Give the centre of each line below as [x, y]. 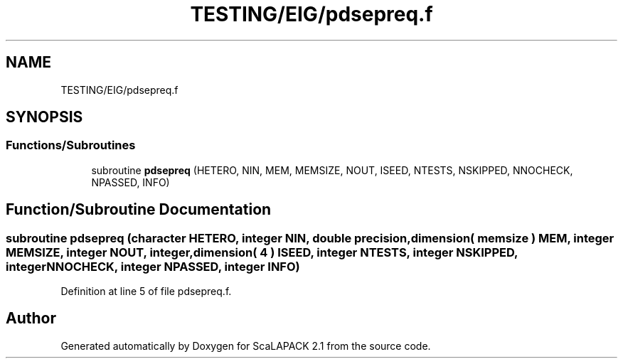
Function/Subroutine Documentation [139, 210]
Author [31, 318]
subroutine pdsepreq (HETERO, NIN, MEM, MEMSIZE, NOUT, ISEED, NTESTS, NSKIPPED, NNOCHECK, [332, 170]
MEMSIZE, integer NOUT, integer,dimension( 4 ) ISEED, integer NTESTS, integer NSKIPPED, [262, 252]
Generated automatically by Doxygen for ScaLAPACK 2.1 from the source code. [246, 346]
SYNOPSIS [44, 117]
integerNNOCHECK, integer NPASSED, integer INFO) [153, 266]
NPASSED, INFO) [131, 182]
